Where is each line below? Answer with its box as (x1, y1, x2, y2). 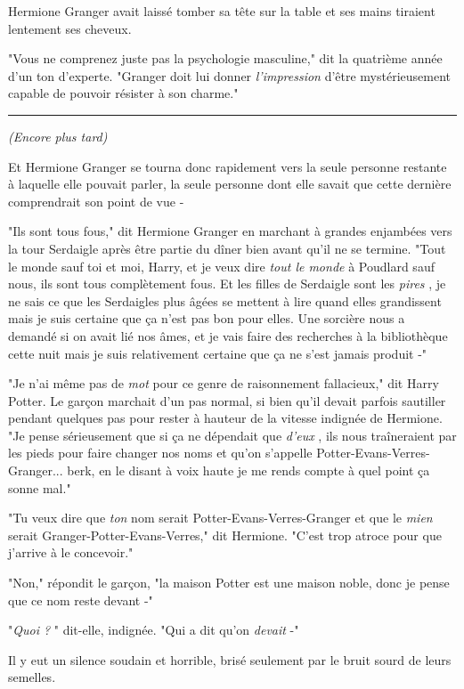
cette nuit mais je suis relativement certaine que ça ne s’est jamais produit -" (8, 344, 427, 362)
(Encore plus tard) (8, 126, 108, 145)
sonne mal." (8, 478, 71, 497)
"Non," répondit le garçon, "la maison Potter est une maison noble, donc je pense (8, 573, 450, 592)
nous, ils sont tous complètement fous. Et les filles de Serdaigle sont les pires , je (8, 274, 446, 293)
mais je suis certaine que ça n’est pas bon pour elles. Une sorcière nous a (8, 309, 405, 328)
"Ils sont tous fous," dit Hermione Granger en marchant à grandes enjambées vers (8, 222, 452, 240)
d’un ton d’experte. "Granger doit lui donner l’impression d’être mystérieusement (8, 66, 452, 85)
